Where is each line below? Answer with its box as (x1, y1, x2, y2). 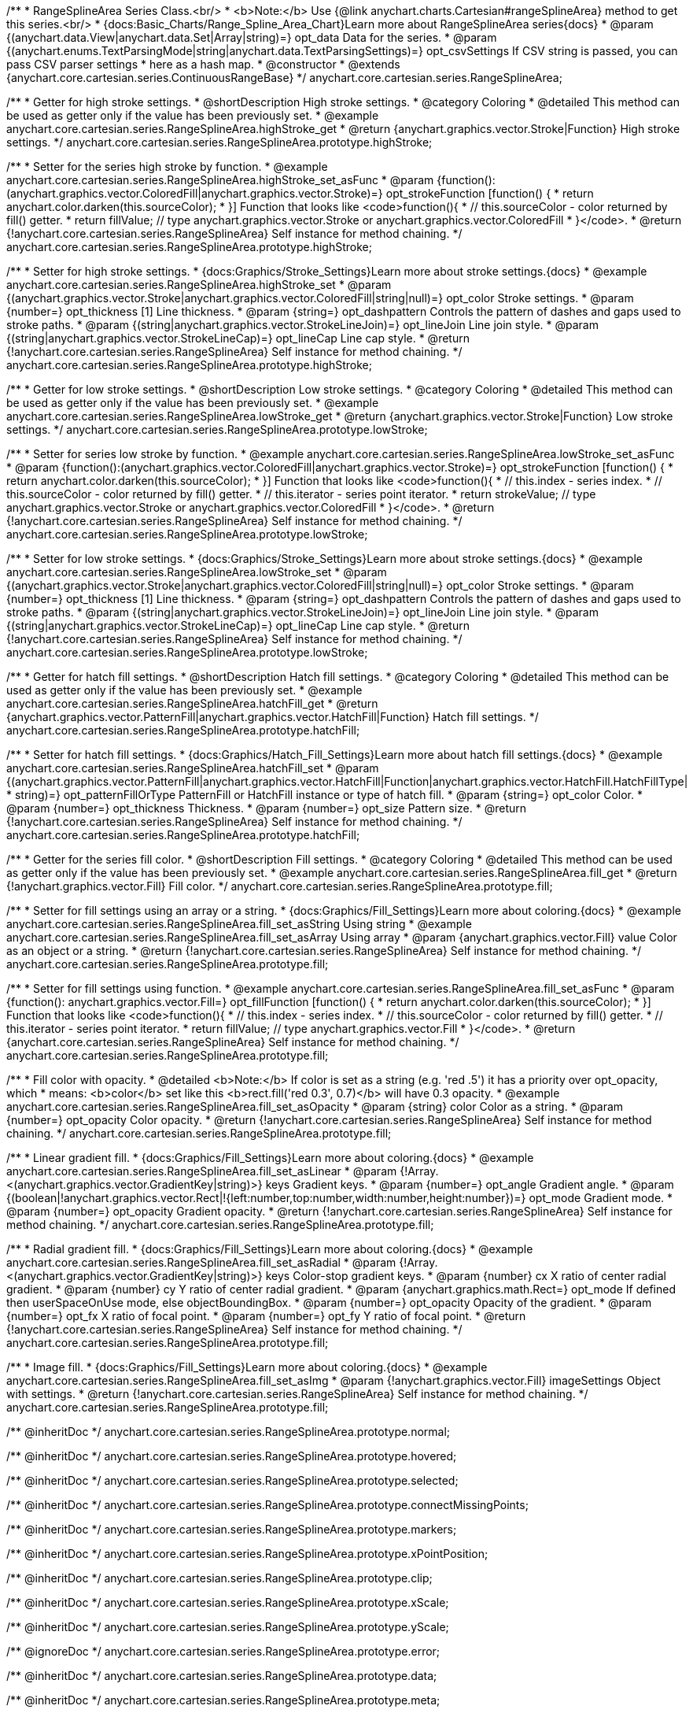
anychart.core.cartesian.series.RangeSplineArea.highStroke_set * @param (6, 278, 392, 291)
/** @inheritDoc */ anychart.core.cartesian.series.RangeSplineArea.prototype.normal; (6, 1425, 451, 1438)
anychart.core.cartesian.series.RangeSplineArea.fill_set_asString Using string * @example (6, 917, 472, 930)
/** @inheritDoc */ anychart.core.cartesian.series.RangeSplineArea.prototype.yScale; (6, 1620, 449, 1633)
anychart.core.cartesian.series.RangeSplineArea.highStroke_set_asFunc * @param (6, 173, 434, 187)
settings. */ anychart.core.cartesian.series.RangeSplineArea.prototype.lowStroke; (6, 423, 428, 436)
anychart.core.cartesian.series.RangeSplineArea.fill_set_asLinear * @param (6, 1164, 397, 1178)
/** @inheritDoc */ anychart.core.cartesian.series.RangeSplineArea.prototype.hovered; (6, 1449, 457, 1463)
